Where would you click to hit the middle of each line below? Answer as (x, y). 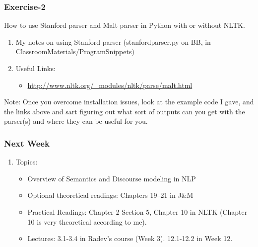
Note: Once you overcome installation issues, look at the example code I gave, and (129, 102)
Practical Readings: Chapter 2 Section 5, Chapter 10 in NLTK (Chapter (137, 211)
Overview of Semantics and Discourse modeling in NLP (112, 178)
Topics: (27, 162)
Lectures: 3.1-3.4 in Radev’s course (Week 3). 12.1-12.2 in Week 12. (130, 238)
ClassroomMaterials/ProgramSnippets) (75, 51)
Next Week (27, 143)
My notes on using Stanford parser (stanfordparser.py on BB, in (113, 41)
